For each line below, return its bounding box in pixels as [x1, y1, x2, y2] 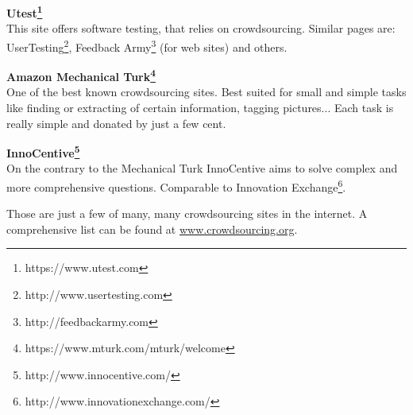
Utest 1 [6, 2, 43, 21]
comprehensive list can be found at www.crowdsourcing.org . [6, 220, 298, 237]
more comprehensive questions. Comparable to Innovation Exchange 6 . [6, 176, 346, 195]
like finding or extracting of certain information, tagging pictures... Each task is [6, 99, 394, 115]
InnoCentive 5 [6, 142, 80, 161]
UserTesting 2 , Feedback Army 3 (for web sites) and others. [6, 36, 288, 55]
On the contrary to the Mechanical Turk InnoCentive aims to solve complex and [6, 160, 398, 176]
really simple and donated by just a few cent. [6, 114, 226, 131]
